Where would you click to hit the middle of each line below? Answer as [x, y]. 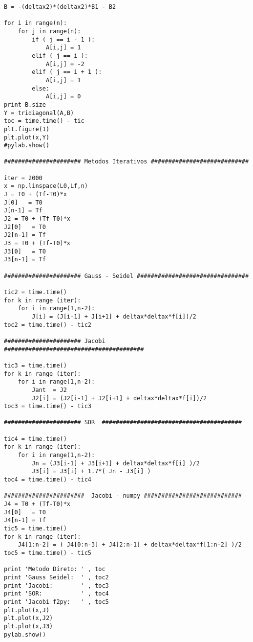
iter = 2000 [23, 178]
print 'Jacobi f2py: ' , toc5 [56, 602]
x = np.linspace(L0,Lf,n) [46, 186]
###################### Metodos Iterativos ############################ [126, 162]
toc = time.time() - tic [44, 121]
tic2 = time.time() [35, 292]
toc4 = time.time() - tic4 [48, 480]
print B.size [25, 104]
